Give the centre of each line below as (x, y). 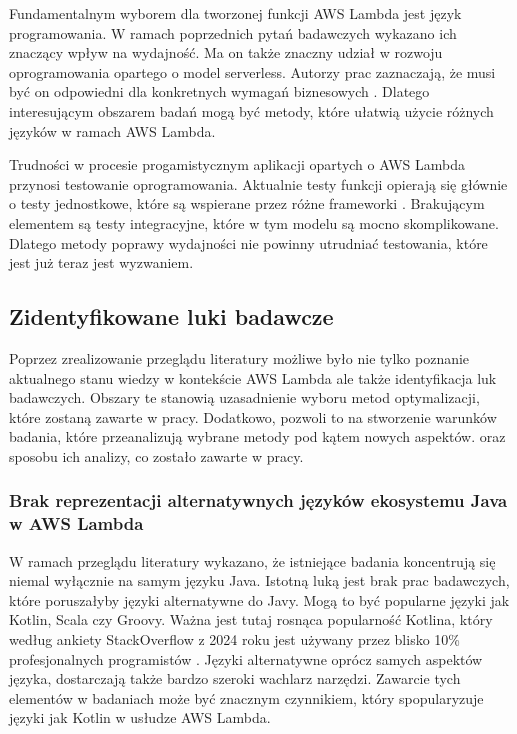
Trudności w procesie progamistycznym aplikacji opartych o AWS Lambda (237, 164)
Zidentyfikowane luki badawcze (171, 316)
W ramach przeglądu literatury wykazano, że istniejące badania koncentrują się (252, 560)
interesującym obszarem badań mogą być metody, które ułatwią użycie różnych (251, 110)
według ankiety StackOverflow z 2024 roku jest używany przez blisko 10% (234, 639)
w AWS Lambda (76, 523)
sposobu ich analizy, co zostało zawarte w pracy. (156, 455)
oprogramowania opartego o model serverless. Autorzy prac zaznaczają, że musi (252, 71)
